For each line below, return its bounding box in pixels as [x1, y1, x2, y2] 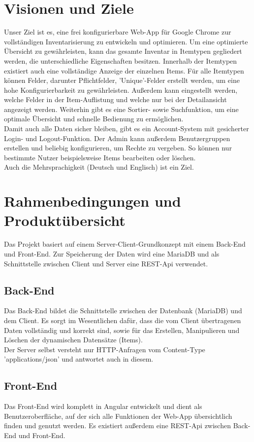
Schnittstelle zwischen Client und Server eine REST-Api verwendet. [4, 258, 208, 268]
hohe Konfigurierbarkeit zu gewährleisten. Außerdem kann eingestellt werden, [4, 84, 238, 95]
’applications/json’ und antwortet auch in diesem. [4, 354, 154, 364]
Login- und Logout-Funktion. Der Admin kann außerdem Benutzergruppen [4, 133, 230, 143]
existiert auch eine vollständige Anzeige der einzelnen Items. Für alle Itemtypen [4, 65, 244, 75]
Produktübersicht [4, 210, 126, 230]
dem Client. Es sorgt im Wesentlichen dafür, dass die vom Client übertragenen [4, 315, 241, 325]
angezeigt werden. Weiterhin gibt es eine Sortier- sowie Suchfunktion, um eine [4, 104, 239, 114]
